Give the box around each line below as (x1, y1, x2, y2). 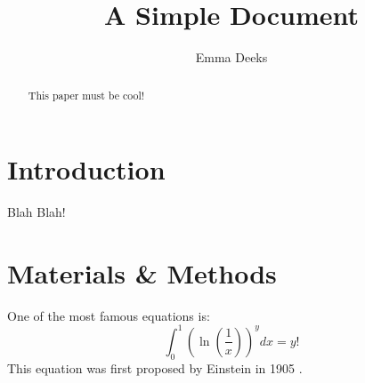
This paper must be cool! (28, 87, 145, 102)
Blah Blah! (7, 203, 66, 221)
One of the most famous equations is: (7, 306, 210, 324)
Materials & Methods (7, 254, 277, 291)
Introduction (7, 151, 166, 188)
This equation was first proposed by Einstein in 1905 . (7, 358, 303, 377)
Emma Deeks (195, 48, 268, 67)
